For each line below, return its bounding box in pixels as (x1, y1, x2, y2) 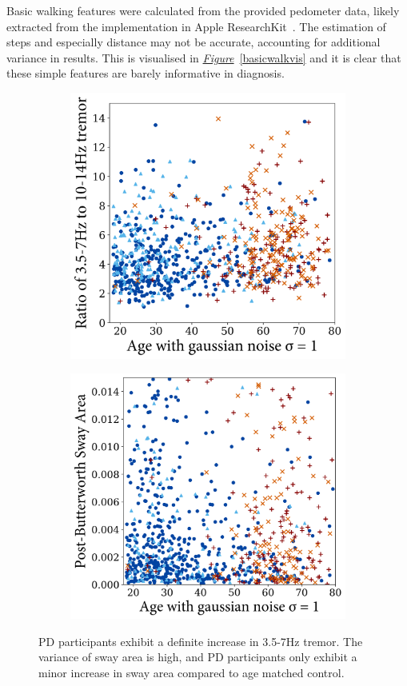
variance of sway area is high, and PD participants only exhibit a (38, 648, 357, 665)
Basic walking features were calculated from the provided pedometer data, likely (6, 2, 400, 18)
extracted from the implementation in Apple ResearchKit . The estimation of (6, 18, 386, 34)
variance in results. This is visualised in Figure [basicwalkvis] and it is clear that (6, 49, 401, 66)
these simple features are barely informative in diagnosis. (6, 65, 285, 82)
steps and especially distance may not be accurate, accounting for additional (6, 34, 381, 50)
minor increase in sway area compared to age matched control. (38, 664, 345, 680)
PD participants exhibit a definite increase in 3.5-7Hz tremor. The (38, 632, 363, 649)
